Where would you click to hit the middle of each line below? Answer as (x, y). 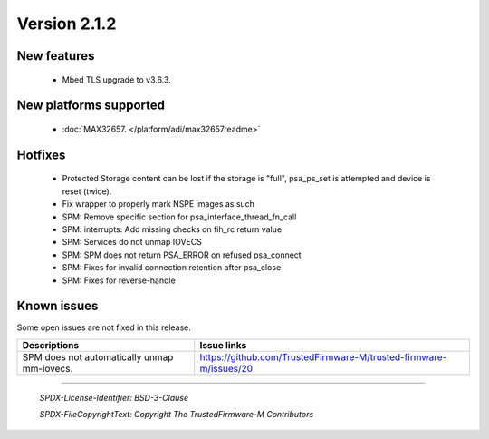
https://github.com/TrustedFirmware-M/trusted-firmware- (323, 356)
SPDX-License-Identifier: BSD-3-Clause (114, 397)
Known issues (58, 306)
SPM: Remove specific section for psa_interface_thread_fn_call (179, 217)
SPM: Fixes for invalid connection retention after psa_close (172, 268)
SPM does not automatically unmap (98, 356)
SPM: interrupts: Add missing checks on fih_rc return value (172, 229)
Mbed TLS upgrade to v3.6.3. (116, 79)
